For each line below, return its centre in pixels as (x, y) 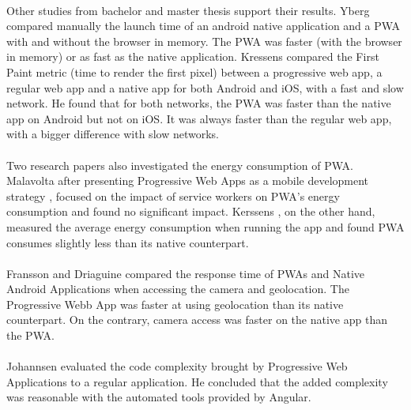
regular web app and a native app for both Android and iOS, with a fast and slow (205, 87)
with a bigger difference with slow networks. (113, 134)
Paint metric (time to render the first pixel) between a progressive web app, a (194, 71)
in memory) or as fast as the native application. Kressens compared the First (193, 56)
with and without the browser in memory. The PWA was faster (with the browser (204, 41)
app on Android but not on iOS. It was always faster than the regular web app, (199, 118)
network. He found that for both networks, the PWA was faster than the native (199, 103)
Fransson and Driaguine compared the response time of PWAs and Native (186, 273)
